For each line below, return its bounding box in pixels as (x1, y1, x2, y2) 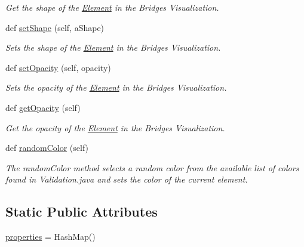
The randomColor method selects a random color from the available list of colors (5, 161, 299, 174)
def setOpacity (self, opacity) (5, 61, 111, 73)
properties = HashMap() (5, 230, 96, 243)
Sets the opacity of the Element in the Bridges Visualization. (5, 81, 227, 94)
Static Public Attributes (5, 202, 158, 221)
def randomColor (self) (5, 141, 89, 154)
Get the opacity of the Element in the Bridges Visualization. (5, 121, 225, 134)
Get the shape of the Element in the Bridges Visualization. (5, 1, 219, 13)
